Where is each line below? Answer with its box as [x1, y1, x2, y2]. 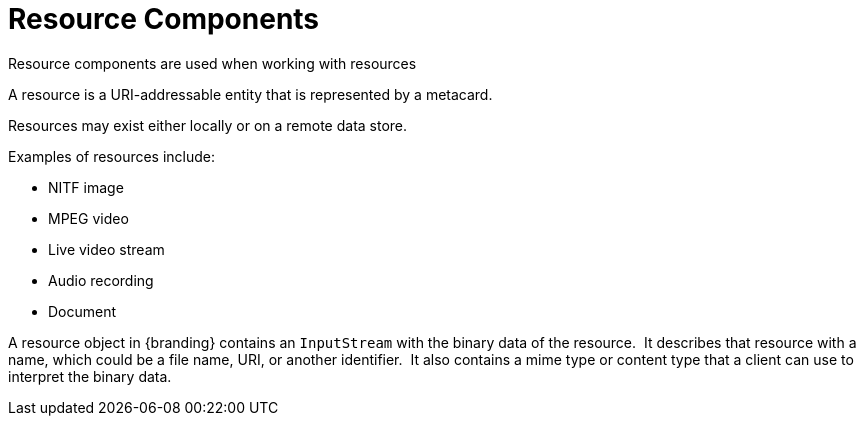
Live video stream [48, 240, 165, 258]
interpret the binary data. [8, 367, 172, 385]
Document [48, 302, 117, 320]
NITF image [48, 178, 124, 196]
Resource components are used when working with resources [8, 54, 417, 72]
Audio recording [48, 271, 154, 289]
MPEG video [48, 209, 129, 227]
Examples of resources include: [8, 147, 216, 165]
